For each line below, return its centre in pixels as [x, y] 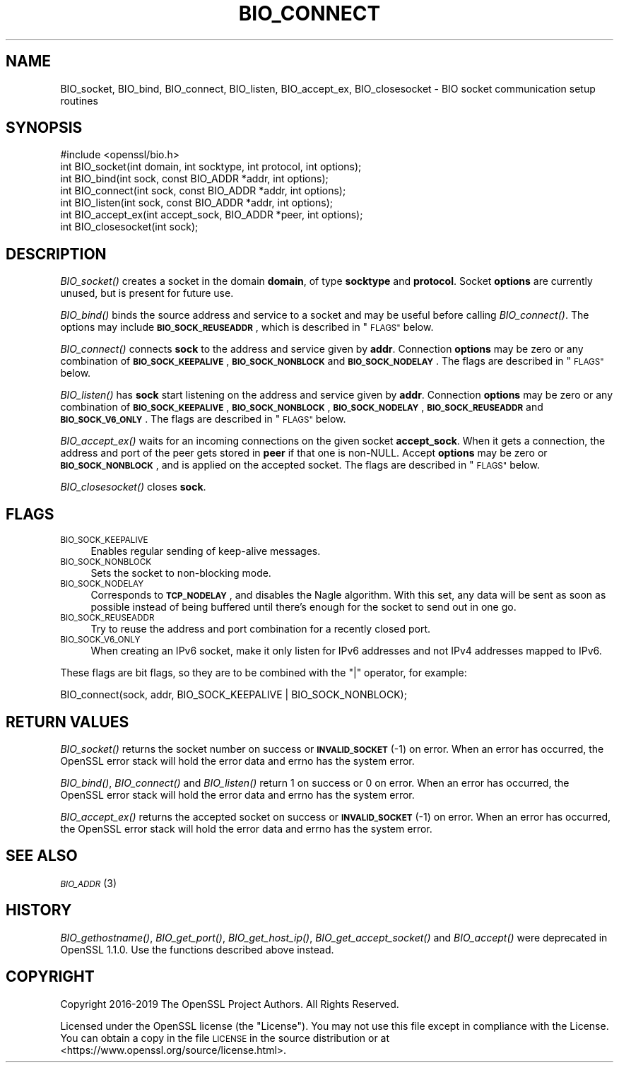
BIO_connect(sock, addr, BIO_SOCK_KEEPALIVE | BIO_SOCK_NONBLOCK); [234, 695]
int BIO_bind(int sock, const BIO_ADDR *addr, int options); [194, 179]
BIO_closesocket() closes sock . [133, 487]
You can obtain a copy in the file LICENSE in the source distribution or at [225, 1038]
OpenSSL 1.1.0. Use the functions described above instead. [197, 949]
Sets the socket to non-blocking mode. [181, 573]
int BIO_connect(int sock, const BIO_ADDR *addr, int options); [203, 191]
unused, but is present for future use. [147, 293]
